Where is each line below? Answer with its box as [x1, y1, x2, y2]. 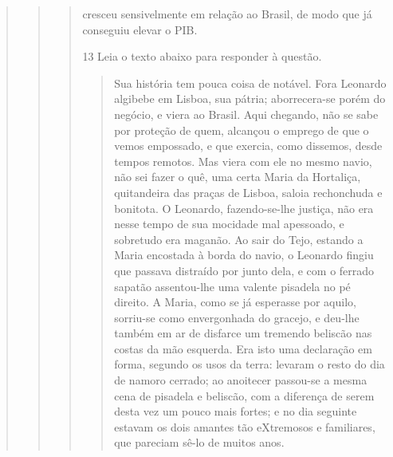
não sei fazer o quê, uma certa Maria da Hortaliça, [114, 168, 361, 185]
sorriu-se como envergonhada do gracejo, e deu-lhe [114, 309, 360, 325]
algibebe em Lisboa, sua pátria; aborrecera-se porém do [114, 90, 386, 107]
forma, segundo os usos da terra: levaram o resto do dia [114, 356, 385, 372]
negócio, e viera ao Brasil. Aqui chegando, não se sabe [114, 105, 379, 122]
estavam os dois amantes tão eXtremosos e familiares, [114, 418, 375, 435]
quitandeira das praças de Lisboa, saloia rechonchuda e [114, 183, 383, 200]
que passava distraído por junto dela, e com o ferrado [114, 262, 375, 278]
